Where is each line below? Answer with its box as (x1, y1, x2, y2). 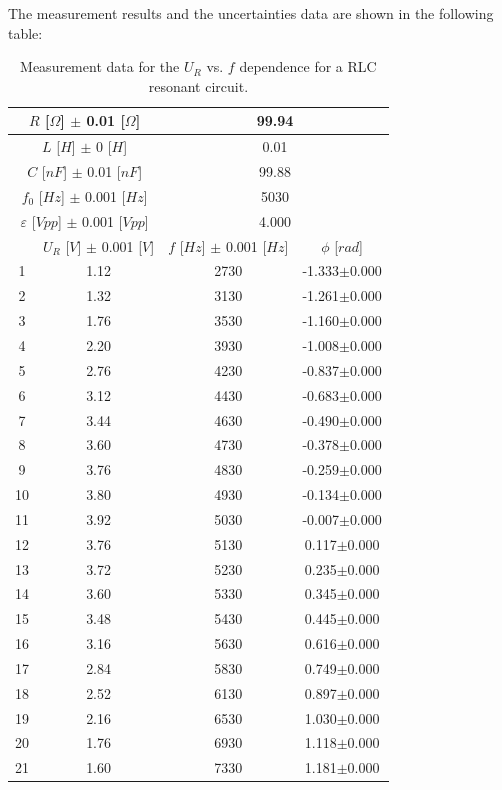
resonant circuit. (148, 75, 249, 96)
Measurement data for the (20, 56, 180, 77)
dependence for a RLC (239, 56, 377, 77)
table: (8, 22, 43, 43)
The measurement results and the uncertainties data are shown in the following (8, 3, 494, 23)
